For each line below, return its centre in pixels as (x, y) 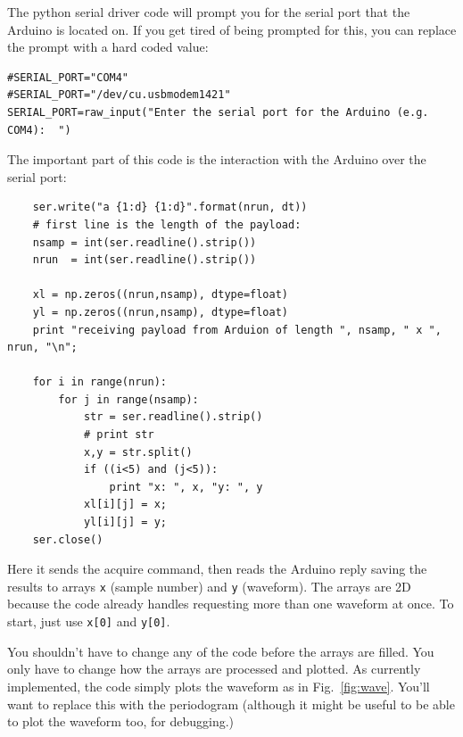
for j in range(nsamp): (128, 399)
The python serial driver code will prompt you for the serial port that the (209, 12)
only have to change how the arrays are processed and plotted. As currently (214, 669)
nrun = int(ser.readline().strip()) (145, 260)
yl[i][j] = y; (125, 522)
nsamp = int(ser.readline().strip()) (145, 242)
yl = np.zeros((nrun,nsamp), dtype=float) (160, 312)
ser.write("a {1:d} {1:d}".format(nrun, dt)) (170, 207)
